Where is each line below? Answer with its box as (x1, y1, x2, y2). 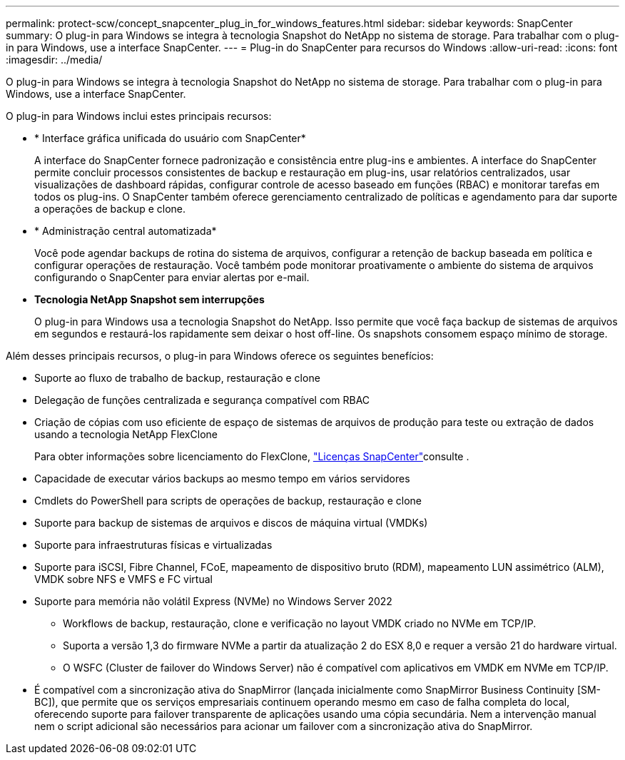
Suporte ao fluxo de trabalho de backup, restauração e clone (34, 372, 320, 384)
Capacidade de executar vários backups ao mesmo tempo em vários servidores (34, 472, 410, 485)
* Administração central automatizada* (34, 225, 217, 237)
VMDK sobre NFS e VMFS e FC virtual (34, 573, 213, 585)
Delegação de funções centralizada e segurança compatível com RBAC (34, 394, 370, 406)
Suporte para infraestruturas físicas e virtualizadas (34, 539, 273, 551)
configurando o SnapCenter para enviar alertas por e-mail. (34, 271, 310, 283)
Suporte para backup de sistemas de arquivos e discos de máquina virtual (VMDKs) (34, 517, 428, 529)
